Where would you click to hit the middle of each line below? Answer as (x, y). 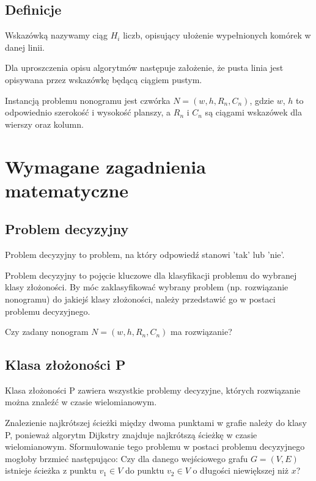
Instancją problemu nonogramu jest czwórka (88, 100)
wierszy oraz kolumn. (44, 124)
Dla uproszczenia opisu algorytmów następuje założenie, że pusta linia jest (144, 68)
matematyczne (67, 190)
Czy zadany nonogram (47, 332)
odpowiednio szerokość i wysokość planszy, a (88, 112)
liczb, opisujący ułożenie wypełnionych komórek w (217, 35)
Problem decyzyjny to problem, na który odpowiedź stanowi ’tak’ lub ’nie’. (145, 255)
